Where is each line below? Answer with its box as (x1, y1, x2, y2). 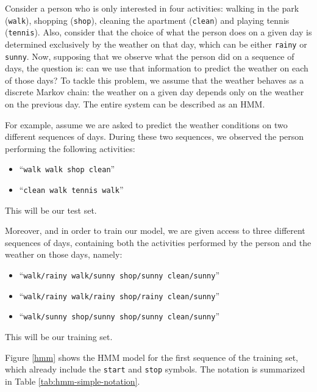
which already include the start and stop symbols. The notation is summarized (5, 363, 305, 376)
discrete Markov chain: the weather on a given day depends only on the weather (5, 85, 304, 98)
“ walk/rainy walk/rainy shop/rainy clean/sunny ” (19, 289, 220, 302)
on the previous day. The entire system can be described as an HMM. (5, 98, 265, 110)
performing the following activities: (5, 142, 135, 154)
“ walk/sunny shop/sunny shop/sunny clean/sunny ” (19, 310, 220, 322)
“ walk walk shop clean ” (19, 162, 115, 175)
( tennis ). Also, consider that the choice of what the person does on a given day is (5, 26, 312, 38)
